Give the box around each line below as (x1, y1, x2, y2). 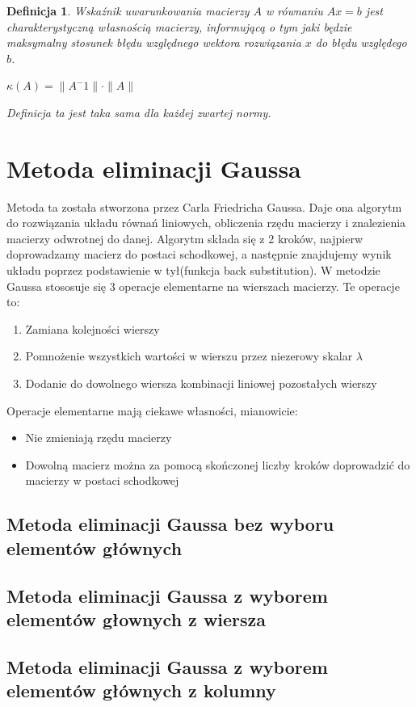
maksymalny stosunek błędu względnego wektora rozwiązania (6, 34, 301, 51)
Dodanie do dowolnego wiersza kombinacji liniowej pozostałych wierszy (25, 375, 377, 392)
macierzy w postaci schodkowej (25, 472, 179, 489)
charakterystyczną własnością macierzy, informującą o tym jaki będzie (6, 18, 352, 35)
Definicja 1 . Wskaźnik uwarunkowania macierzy (6, 2, 250, 19)
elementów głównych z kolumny (6, 678, 276, 703)
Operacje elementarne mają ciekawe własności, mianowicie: (6, 402, 298, 419)
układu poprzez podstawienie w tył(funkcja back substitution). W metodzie (6, 262, 380, 279)
